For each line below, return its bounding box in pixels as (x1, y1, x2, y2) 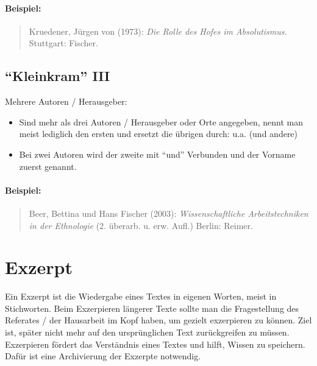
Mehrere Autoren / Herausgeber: (5, 95, 127, 108)
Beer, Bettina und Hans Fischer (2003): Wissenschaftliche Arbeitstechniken (29, 206, 308, 219)
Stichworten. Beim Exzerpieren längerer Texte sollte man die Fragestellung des (5, 301, 299, 314)
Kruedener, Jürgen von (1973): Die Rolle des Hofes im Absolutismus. (29, 24, 287, 37)
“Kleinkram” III (5, 66, 110, 85)
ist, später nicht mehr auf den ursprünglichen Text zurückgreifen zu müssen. (5, 326, 290, 339)
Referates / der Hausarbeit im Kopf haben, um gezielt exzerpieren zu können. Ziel (5, 314, 312, 326)
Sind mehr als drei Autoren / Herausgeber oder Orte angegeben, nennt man (19, 115, 303, 128)
